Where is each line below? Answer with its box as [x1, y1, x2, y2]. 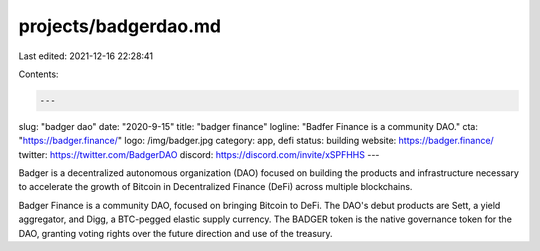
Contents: [18, 68, 59, 80]
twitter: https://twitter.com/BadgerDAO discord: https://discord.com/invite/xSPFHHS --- [18, 148, 380, 160]
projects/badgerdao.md [18, 15, 222, 37]
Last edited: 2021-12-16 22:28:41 [18, 50, 154, 62]
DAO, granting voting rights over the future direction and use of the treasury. [18, 227, 334, 239]
